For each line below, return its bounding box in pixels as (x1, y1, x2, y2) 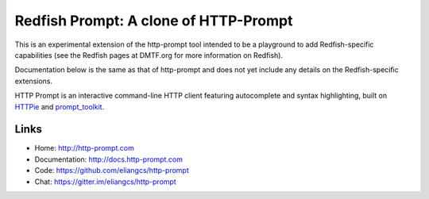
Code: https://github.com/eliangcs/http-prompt (34, 166, 190, 175)
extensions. (14, 76, 53, 86)
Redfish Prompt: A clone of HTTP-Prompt (14, 12, 293, 29)
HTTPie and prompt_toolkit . (14, 101, 105, 111)
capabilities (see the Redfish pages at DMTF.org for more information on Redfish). (14, 50, 284, 59)
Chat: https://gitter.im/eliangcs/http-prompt (34, 177, 176, 186)
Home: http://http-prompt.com (34, 144, 134, 153)
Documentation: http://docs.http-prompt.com (34, 155, 183, 164)
